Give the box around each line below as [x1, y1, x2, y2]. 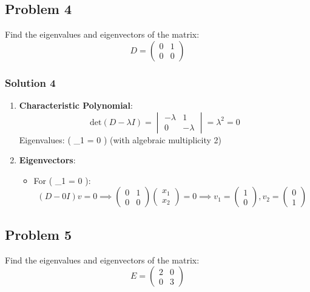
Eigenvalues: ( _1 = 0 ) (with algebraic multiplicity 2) [19, 133, 221, 146]
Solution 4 [5, 75, 56, 90]
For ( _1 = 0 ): [33, 174, 91, 186]
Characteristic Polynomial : [19, 99, 133, 112]
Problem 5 [5, 225, 72, 243]
